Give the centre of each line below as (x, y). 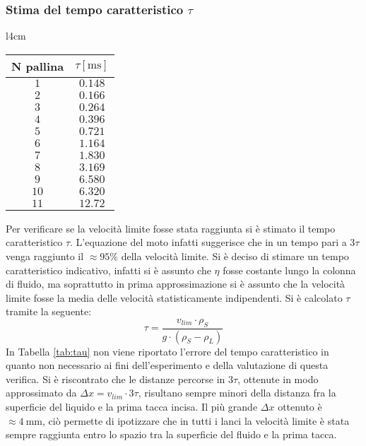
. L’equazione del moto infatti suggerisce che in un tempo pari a (208, 242)
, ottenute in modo (278, 378)
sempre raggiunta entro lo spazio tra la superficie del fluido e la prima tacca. (171, 434)
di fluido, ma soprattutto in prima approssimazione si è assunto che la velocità (176, 284)
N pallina (38, 66)
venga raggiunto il (45, 256)
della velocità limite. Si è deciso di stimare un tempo (235, 256)
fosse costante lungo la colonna (289, 270)
